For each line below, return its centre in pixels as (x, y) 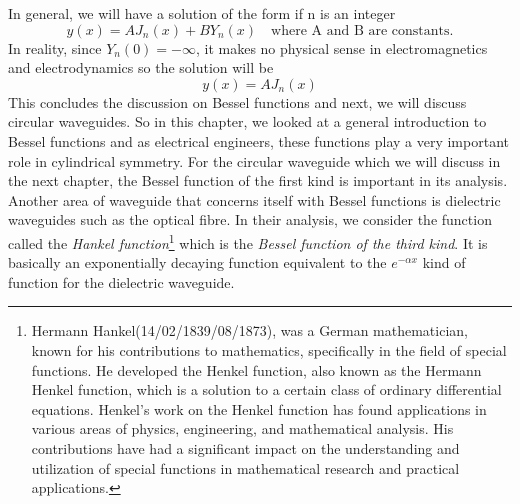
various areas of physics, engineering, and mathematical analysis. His (242, 428)
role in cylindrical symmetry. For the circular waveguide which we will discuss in (254, 160)
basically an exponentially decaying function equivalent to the (197, 262)
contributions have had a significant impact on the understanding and (245, 447)
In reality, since (55, 47)
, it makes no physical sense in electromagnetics (341, 47)
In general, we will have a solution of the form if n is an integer (202, 13)
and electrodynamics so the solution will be (141, 67)
